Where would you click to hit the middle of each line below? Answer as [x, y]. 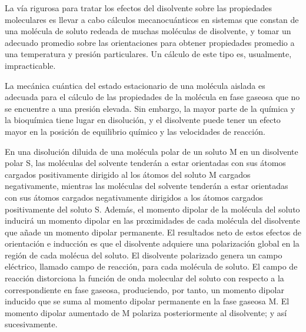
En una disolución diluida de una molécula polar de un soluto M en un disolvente [152, 151]
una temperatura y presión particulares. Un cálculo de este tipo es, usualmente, [148, 54]
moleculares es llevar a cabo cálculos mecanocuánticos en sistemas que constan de [152, 19]
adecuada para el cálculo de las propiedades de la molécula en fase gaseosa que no [152, 97]
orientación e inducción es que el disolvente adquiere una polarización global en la [152, 243]
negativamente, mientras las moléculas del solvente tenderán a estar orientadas [147, 186]
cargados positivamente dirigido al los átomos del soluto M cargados [128, 174]
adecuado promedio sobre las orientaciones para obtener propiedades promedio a [150, 42]
